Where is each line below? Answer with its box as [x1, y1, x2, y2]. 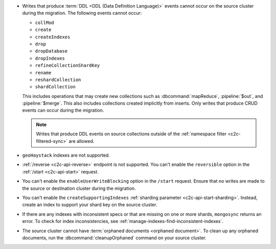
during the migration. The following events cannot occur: [22, 10, 142, 16]
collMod [35, 19, 55, 26]
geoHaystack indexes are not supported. [22, 152, 110, 158]
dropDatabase [35, 48, 68, 54]
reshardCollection [35, 77, 81, 83]
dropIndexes [35, 55, 65, 61]
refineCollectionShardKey [35, 63, 100, 68]
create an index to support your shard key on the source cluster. [22, 202, 157, 208]
